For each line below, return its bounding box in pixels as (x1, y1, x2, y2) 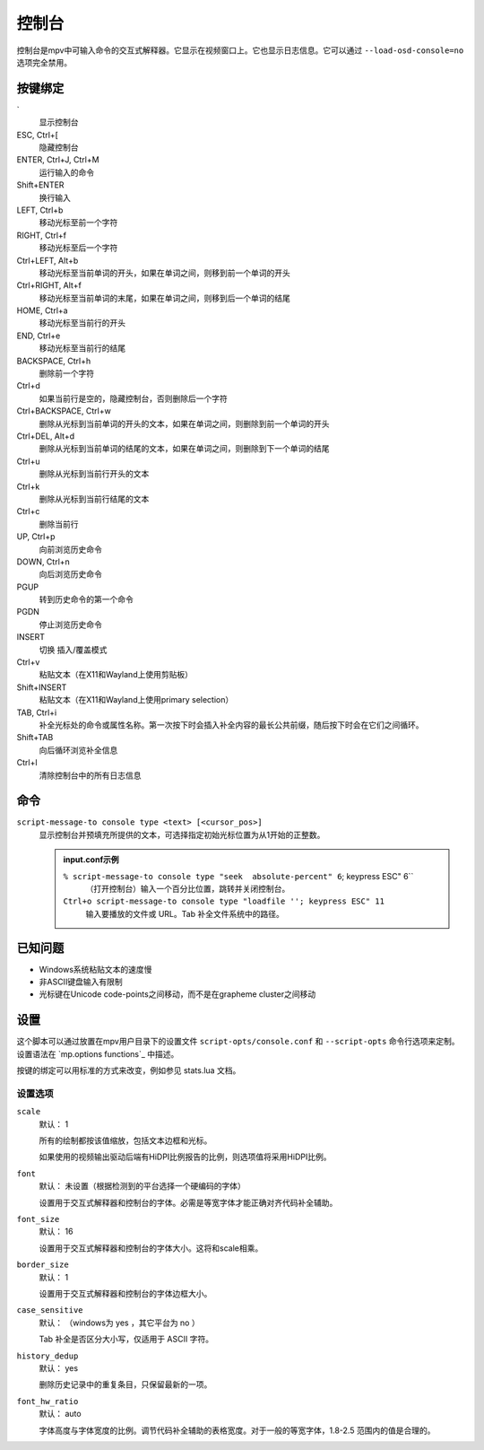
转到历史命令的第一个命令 (39, 594, 134, 605)
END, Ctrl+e (16, 330, 61, 341)
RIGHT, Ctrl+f (16, 230, 67, 240)
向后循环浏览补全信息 (39, 745, 118, 756)
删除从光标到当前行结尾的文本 (39, 494, 150, 504)
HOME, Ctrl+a (16, 305, 68, 316)
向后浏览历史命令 (39, 569, 102, 580)
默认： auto (39, 1409, 82, 1419)
